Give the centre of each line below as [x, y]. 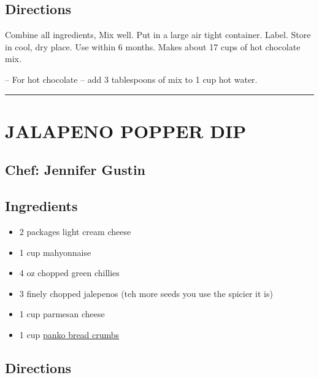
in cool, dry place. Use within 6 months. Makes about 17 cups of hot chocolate [153, 46]
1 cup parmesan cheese [62, 314]
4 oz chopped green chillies [69, 273]
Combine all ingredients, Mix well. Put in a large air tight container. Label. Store [158, 35]
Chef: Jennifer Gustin [75, 170]
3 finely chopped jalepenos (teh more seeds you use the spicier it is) [146, 293]
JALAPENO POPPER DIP [126, 130]
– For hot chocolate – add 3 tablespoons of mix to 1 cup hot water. [131, 79]
